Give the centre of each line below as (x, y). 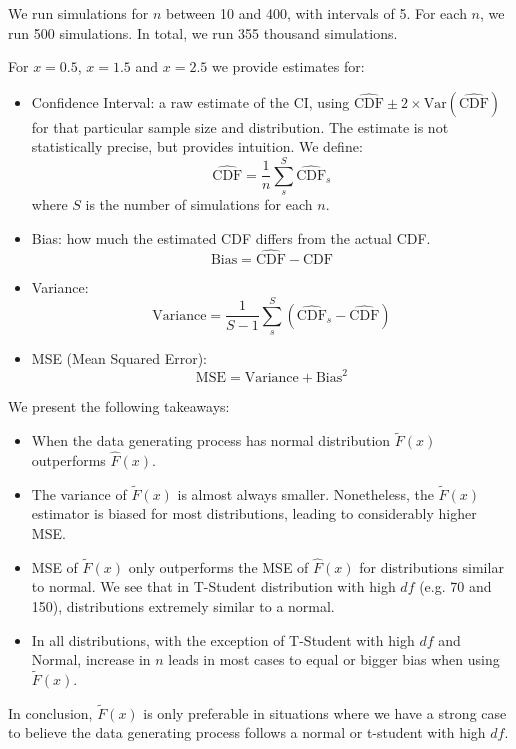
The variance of (79, 493)
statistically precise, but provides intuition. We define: (197, 146)
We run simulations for (78, 13)
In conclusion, (50, 712)
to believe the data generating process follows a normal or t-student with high (247, 732)
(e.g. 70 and (455, 586)
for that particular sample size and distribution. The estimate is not (240, 126)
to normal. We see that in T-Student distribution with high (213, 586)
